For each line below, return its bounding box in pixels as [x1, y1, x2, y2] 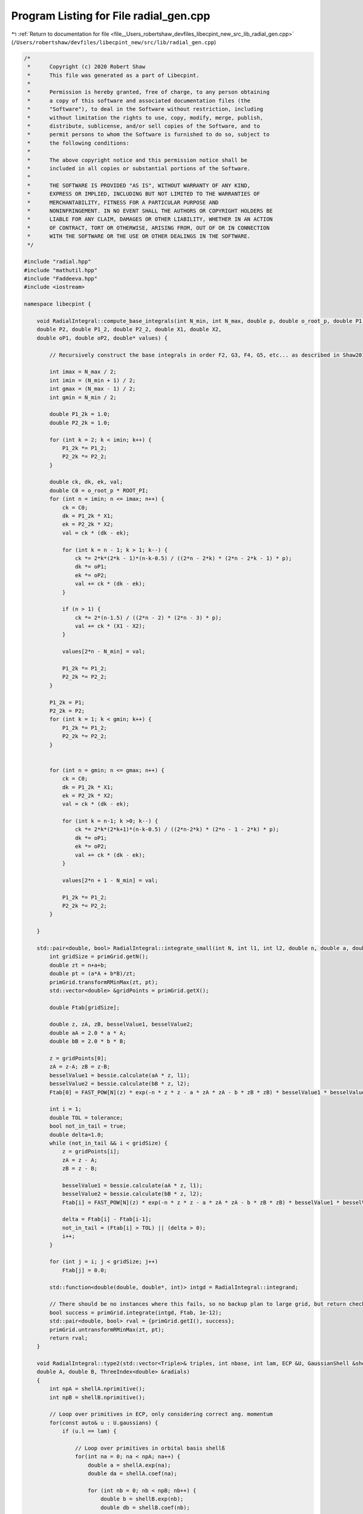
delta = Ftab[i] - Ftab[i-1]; [62, 1216, 152, 1223]
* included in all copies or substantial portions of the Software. [27, 165, 251, 172]
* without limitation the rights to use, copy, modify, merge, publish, [27, 114, 263, 121]
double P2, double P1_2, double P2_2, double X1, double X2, [36, 326, 222, 333]
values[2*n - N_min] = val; [62, 648, 145, 655]
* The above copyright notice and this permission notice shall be [27, 156, 247, 164]
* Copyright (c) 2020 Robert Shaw [27, 64, 145, 70]
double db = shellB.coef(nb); [100, 1504, 190, 1511]
